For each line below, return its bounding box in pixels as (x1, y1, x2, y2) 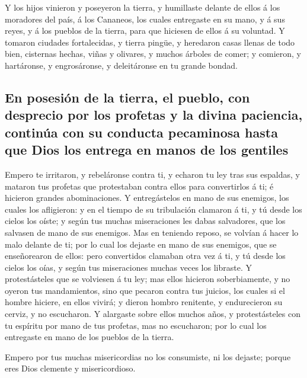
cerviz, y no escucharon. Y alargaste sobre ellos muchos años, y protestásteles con (5, 307, 300, 320)
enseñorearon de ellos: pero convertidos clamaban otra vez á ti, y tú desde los (5, 249, 286, 262)
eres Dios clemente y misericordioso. (5, 362, 136, 374)
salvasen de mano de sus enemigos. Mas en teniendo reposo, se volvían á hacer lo (5, 226, 299, 238)
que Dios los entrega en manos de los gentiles (5, 140, 289, 159)
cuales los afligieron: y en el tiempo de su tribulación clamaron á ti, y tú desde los (5, 203, 302, 215)
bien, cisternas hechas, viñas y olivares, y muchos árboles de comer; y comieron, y (5, 47, 302, 60)
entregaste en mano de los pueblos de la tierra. (5, 331, 174, 343)
